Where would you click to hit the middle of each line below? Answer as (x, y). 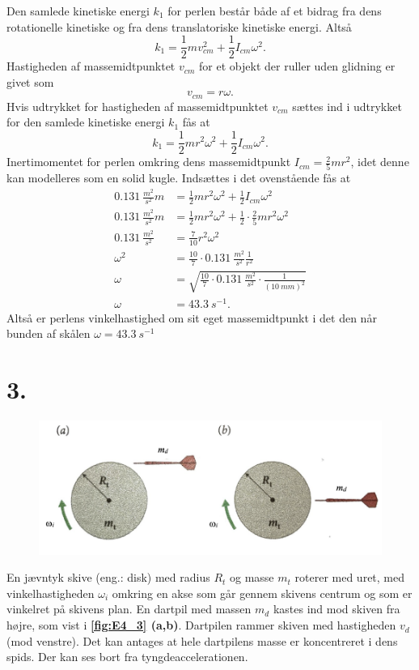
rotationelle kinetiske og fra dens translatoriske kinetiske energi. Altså (179, 26)
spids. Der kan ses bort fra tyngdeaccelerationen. (127, 657)
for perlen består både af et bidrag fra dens (275, 11)
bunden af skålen (49, 333)
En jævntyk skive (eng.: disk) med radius (108, 577)
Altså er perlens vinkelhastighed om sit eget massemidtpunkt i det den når (192, 317)
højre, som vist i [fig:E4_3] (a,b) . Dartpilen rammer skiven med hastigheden (201, 625)
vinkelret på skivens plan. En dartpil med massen (129, 609)
